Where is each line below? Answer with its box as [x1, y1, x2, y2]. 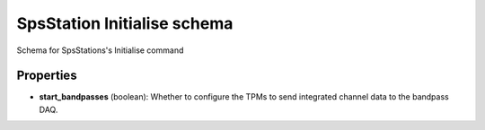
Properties [16, 68, 77, 83]
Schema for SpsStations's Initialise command [16, 45, 184, 56]
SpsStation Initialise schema [16, 13, 234, 33]
